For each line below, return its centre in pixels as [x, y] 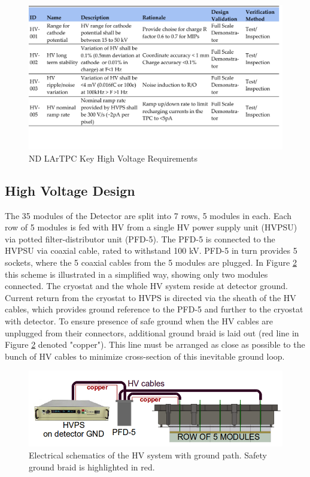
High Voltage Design [70, 190]
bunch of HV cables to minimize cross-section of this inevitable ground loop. [145, 356]
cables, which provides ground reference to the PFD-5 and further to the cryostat [154, 309]
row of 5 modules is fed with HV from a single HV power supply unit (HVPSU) [151, 227]
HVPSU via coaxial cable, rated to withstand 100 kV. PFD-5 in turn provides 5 [151, 250]
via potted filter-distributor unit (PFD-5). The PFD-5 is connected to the [140, 238]
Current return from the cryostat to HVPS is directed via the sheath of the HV [151, 297]
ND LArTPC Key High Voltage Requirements [113, 158]
